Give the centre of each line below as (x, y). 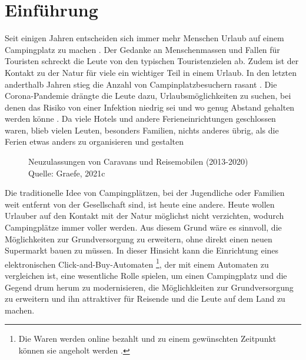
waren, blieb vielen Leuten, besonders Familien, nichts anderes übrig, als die (142, 130)
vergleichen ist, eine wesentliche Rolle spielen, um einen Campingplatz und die (146, 276)
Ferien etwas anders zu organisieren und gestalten (94, 141)
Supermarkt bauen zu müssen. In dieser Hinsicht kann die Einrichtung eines (142, 250)
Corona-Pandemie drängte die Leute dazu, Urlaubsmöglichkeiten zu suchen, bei (148, 96)
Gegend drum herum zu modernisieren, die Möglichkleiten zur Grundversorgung (149, 287)
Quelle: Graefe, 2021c (67, 173)
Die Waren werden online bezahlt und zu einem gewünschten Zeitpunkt (147, 339)
